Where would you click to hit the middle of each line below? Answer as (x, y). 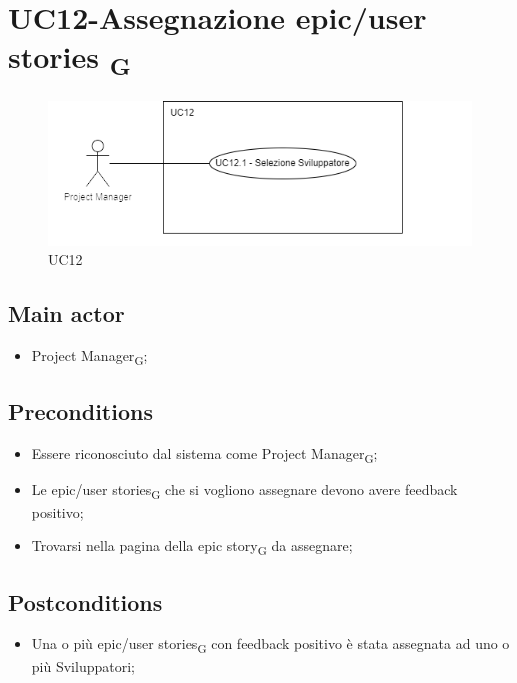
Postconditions (85, 601)
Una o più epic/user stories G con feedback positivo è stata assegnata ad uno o (270, 645)
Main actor (66, 313)
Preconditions (80, 411)
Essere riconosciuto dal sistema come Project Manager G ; (204, 455)
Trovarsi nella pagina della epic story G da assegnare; (192, 546)
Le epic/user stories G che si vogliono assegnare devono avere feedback (244, 491)
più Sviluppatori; (83, 665)
